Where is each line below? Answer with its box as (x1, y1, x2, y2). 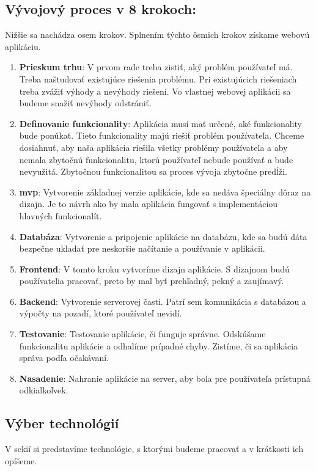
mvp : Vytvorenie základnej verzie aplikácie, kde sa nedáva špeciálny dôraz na (19, 185, 311, 198)
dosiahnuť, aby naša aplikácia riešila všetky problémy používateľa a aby (19, 141, 288, 153)
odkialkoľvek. (19, 384, 68, 396)
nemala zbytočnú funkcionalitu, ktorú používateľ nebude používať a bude (19, 153, 293, 166)
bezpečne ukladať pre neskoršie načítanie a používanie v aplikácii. (19, 242, 265, 255)
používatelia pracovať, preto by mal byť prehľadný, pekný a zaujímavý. (19, 274, 284, 287)
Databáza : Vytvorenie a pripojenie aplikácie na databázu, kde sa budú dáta (19, 230, 307, 243)
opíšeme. (5, 454, 37, 467)
